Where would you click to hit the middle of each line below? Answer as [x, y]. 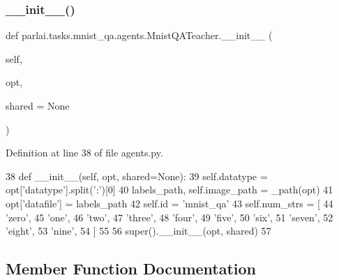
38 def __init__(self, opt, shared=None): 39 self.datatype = [137, 176]
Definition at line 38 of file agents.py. [84, 153]
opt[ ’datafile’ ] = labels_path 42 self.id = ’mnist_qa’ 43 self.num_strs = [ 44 [169, 203]
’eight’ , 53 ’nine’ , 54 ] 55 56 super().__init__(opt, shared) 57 [138, 231]
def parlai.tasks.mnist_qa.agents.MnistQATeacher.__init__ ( [139, 35]
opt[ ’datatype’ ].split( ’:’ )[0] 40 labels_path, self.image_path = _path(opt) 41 [169, 190]
